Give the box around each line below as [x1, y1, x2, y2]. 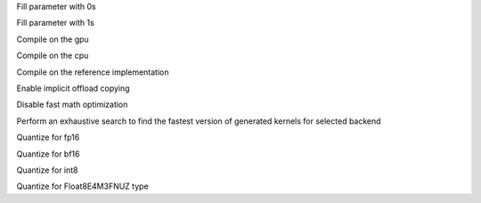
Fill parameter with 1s [16, 18, 95, 28]
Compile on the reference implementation [16, 67, 169, 77]
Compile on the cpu [16, 50, 89, 61]
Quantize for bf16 [16, 148, 80, 159]
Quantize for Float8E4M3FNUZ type [16, 181, 149, 191]
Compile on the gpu [16, 34, 89, 45]
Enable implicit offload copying [16, 83, 130, 93]
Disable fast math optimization [16, 99, 128, 110]
